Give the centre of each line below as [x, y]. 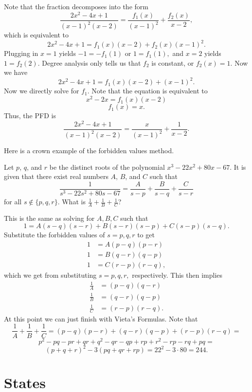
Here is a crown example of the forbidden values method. [89, 151]
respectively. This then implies [177, 275]
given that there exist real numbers [56, 176]
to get [146, 235]
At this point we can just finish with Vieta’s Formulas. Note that [101, 318]
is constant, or [173, 62]
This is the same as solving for [49, 218]
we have [16, 72]
